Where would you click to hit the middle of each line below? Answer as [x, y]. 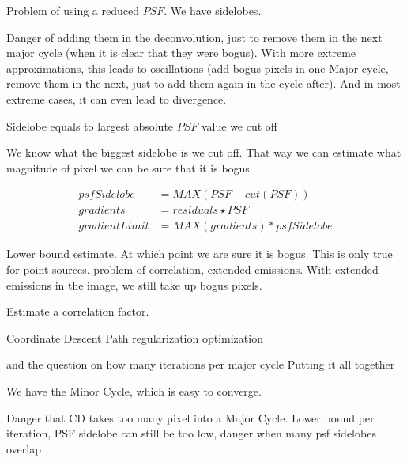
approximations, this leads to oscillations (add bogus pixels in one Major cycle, [198, 68]
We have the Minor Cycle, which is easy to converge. [134, 391]
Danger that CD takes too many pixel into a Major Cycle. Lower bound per [190, 417]
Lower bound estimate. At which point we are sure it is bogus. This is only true [200, 254]
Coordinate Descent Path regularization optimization [135, 337]
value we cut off [239, 125]
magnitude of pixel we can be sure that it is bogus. [130, 167]
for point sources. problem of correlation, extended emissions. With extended [192, 269]
